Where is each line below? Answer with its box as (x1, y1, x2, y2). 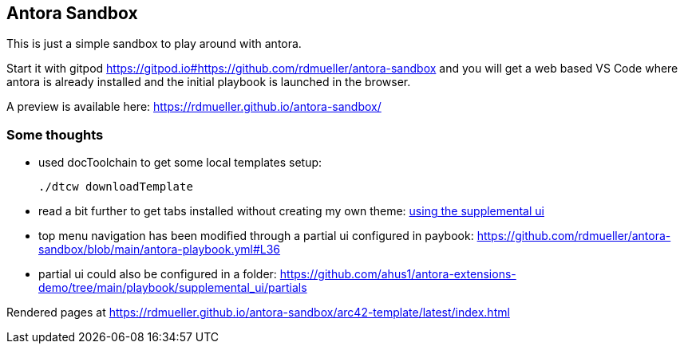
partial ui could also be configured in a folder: (38, 267, 277, 281)
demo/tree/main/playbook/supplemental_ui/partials (38, 281, 307, 295)
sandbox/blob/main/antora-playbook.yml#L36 (38, 242, 281, 257)
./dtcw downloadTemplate (38, 180, 193, 194)
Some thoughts (6, 126, 104, 143)
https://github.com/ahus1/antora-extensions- (279, 267, 516, 281)
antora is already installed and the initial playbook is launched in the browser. (6, 75, 411, 89)
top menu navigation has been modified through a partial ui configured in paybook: (38, 229, 474, 243)
